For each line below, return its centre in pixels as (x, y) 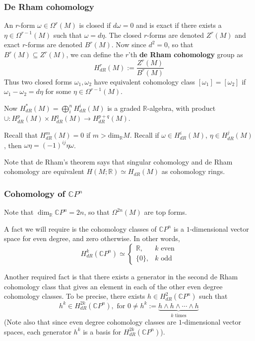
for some (58, 91)
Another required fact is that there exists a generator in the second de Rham (121, 276)
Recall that (21, 135)
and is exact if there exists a (179, 25)
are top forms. (165, 212)
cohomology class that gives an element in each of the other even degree (113, 286)
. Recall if (144, 135)
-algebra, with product (181, 108)
